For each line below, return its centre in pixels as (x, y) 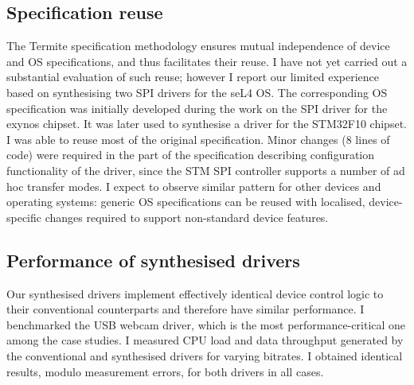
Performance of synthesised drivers (153, 260)
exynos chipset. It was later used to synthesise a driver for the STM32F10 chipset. (207, 124)
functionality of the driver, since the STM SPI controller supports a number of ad (206, 170)
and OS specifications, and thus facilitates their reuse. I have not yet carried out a (207, 61)
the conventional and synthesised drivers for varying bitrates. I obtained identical (205, 355)
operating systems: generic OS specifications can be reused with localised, (186, 202)
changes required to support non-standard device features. (187, 217)
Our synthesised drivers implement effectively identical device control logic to (195, 293)
